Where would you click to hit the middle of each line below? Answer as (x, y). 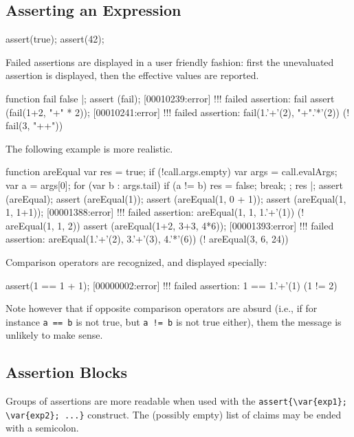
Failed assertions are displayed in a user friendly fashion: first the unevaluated (170, 61)
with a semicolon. (42, 428)
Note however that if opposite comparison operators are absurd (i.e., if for (162, 308)
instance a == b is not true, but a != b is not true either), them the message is (174, 321)
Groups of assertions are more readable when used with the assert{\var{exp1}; (177, 401)
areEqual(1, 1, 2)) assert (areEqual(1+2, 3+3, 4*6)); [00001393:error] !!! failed (170, 225)
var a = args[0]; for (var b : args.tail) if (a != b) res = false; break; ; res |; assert (174, 184)
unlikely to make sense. (54, 335)
